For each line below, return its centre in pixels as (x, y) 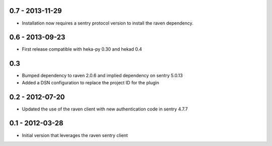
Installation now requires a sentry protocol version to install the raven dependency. (108, 23)
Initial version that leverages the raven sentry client (75, 135)
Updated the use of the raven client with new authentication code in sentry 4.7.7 (105, 109)
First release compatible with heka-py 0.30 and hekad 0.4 (82, 49)
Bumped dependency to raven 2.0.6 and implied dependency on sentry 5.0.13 (103, 76)
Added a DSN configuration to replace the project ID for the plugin (91, 82)
